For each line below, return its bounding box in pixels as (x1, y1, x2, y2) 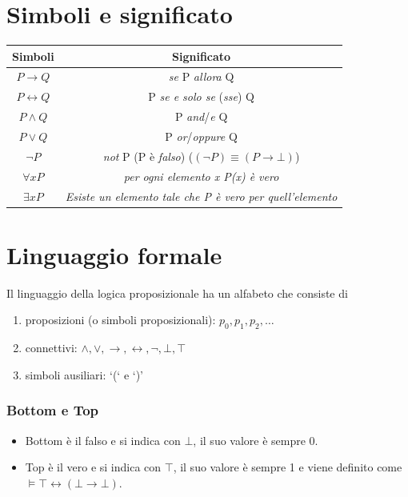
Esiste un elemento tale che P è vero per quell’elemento (65, 187, 338, 204)
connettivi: (25, 339, 78, 356)
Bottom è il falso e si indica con (25, 431, 181, 448)
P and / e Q (174, 108, 228, 125)
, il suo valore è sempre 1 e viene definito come (173, 459, 402, 475)
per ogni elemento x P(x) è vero (123, 167, 279, 184)
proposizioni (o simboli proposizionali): (25, 311, 216, 328)
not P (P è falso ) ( (102, 147, 194, 164)
